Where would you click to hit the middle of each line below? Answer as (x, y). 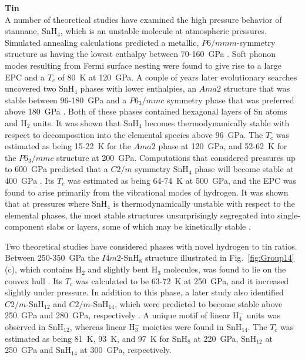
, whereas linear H (102, 327)
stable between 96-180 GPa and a (66, 100)
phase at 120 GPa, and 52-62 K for (223, 146)
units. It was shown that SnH (86, 122)
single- (289, 215)
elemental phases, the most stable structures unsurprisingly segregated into (140, 215)
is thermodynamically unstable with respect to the (204, 203)
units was (263, 315)
